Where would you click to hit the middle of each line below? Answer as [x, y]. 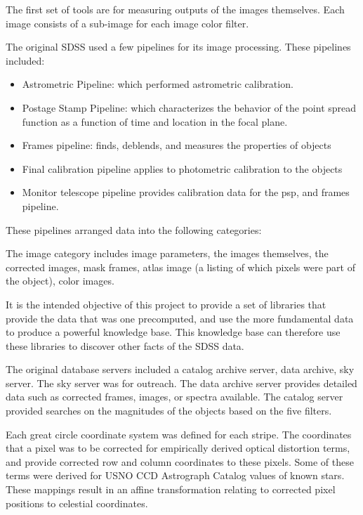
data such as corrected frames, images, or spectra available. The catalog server [174, 397]
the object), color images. [60, 281]
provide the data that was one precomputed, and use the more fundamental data [180, 318]
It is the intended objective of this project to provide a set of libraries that [166, 304]
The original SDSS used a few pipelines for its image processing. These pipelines [178, 47]
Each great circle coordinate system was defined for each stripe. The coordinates [179, 434]
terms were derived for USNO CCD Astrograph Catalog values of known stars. [175, 475]
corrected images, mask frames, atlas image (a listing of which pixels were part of [180, 267]
